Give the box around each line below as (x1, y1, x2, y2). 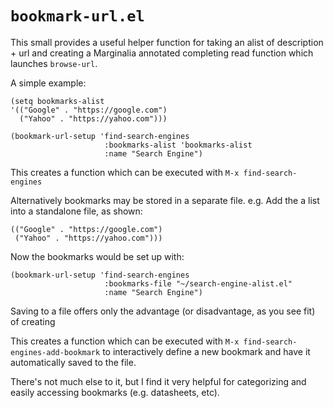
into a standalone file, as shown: (10, 205, 143, 217)
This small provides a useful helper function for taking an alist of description (10, 36, 324, 48)
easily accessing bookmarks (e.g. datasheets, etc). (10, 386, 220, 398)
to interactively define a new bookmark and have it (102, 345, 311, 357)
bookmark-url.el (10, 7, 145, 26)
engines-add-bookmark (10, 347, 101, 357)
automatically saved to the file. (10, 356, 137, 368)
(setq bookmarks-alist (10, 96, 105, 106)
